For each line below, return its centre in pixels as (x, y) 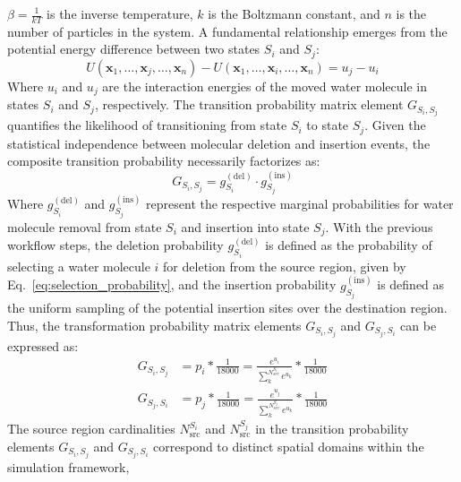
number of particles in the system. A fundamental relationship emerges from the (227, 31)
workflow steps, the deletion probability (115, 245)
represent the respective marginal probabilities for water (300, 204)
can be (418, 325)
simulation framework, (68, 466)
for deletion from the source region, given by (285, 266)
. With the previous (379, 226)
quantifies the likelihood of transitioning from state (147, 125)
